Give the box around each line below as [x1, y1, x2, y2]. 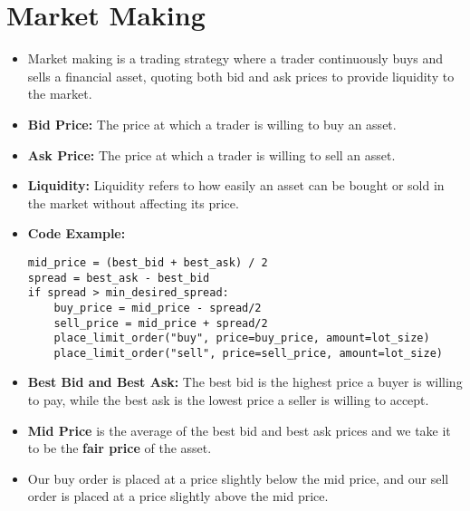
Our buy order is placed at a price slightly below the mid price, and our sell [27, 468, 449, 487]
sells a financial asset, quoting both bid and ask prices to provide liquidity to [27, 66, 455, 85]
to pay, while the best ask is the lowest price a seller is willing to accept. [27, 390, 429, 410]
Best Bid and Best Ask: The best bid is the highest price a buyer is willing [27, 372, 463, 391]
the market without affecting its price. [27, 193, 239, 212]
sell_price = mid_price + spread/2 [53, 316, 268, 330]
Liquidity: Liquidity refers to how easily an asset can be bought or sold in [27, 176, 445, 195]
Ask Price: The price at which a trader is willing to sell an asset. [27, 145, 396, 164]
